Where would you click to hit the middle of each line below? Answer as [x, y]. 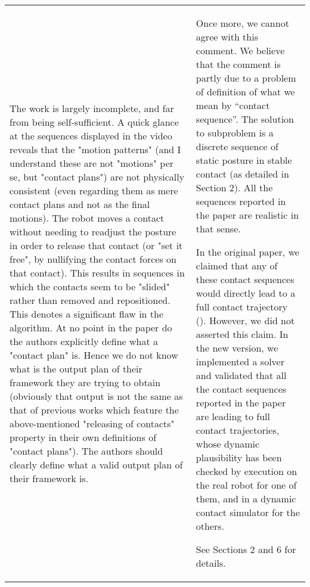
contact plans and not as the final [80, 204]
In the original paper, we [247, 252]
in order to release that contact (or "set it [96, 245]
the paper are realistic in [247, 215]
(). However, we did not [245, 320]
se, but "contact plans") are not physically [97, 176]
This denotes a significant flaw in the [87, 313]
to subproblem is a [235, 133]
